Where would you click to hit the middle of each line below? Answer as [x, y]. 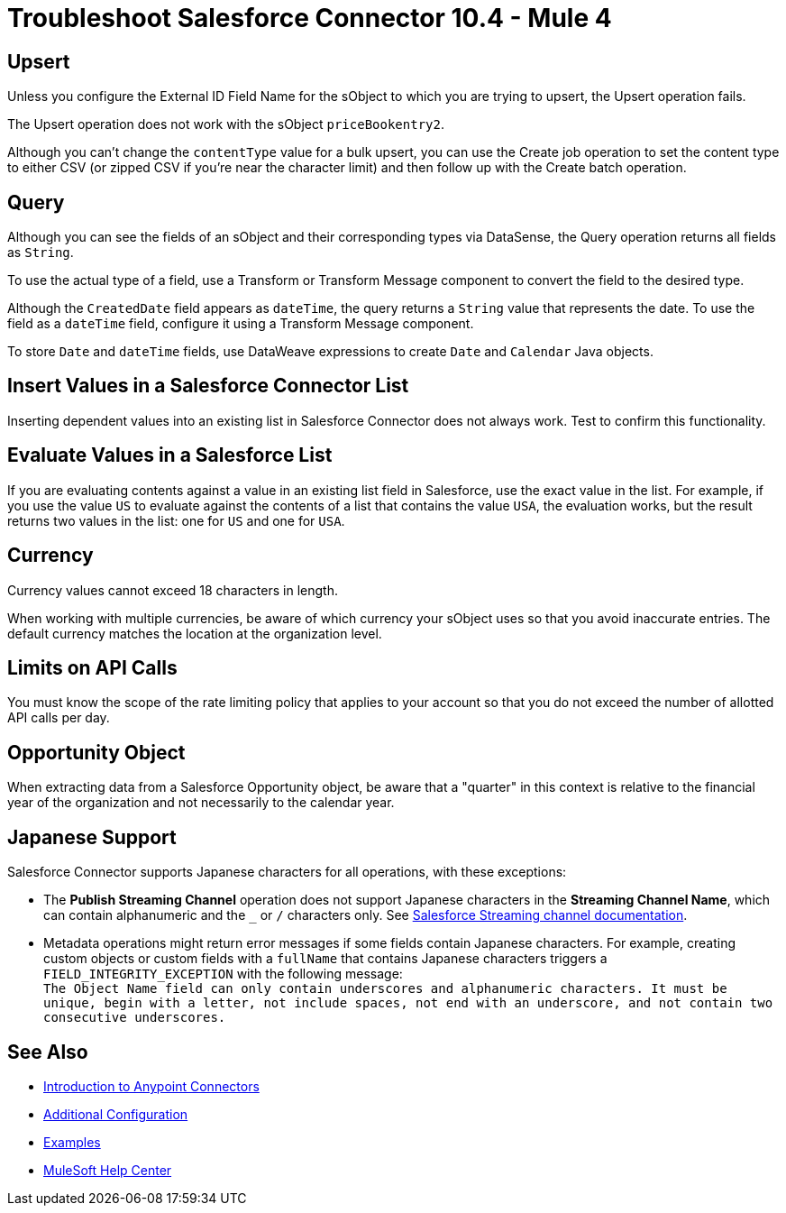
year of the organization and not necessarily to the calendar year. [201, 803]
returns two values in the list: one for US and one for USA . [176, 520]
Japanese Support [92, 837]
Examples [72, 1142]
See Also [48, 1052]
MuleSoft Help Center [108, 1170]
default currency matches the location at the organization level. [195, 633]
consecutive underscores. [135, 1018]
